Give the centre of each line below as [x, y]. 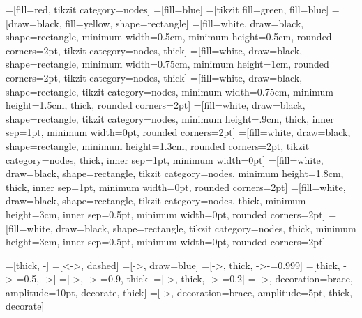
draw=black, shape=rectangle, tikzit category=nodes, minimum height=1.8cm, [175, 173]
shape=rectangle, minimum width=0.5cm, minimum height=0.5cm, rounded [169, 37]
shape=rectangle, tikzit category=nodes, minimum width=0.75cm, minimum [170, 91]
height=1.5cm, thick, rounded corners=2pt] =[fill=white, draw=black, [156, 105]
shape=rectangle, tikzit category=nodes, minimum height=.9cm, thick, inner [170, 118]
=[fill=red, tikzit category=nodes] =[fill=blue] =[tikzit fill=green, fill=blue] [167, 9]
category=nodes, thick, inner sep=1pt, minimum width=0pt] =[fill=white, [165, 159]
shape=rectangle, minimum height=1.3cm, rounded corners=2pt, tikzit [158, 145]
